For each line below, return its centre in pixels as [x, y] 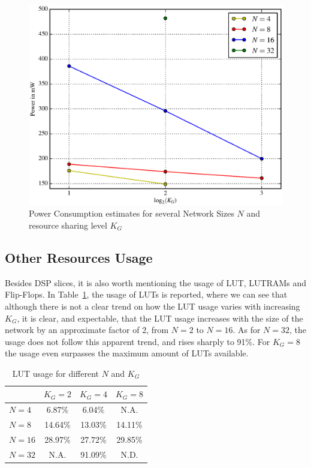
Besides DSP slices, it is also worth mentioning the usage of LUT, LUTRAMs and [156, 282]
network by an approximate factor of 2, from [87, 330]
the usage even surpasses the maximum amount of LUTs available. [127, 353]
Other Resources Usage [79, 257]
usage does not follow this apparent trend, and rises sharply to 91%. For [138, 341]
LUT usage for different [56, 373]
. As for [247, 330]
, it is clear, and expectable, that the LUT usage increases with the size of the [160, 318]
